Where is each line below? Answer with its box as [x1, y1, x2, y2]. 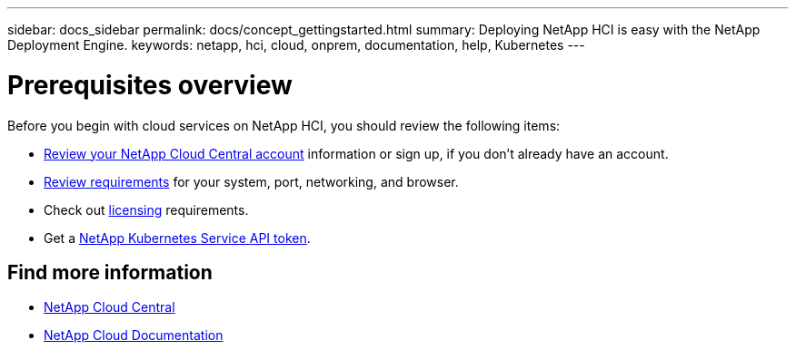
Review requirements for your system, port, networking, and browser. [44, 173, 459, 190]
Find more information [7, 260, 213, 284]
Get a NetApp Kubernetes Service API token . [44, 229, 311, 246]
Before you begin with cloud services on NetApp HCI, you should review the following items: [7, 117, 561, 133]
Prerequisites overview [7, 69, 293, 101]
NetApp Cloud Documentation [44, 327, 224, 344]
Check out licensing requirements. [44, 201, 249, 218]
